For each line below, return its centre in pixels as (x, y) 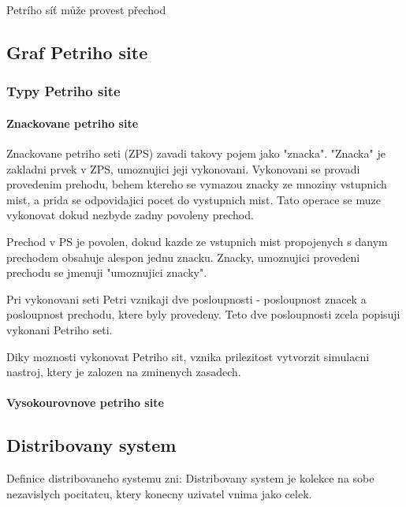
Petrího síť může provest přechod (86, 9)
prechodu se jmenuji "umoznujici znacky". (107, 272)
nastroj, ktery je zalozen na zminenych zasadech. (124, 372)
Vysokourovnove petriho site (85, 403)
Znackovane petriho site (73, 123)
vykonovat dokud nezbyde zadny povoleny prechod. (130, 215)
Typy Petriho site (63, 91)
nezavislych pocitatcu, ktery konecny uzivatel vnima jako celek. (159, 493)
